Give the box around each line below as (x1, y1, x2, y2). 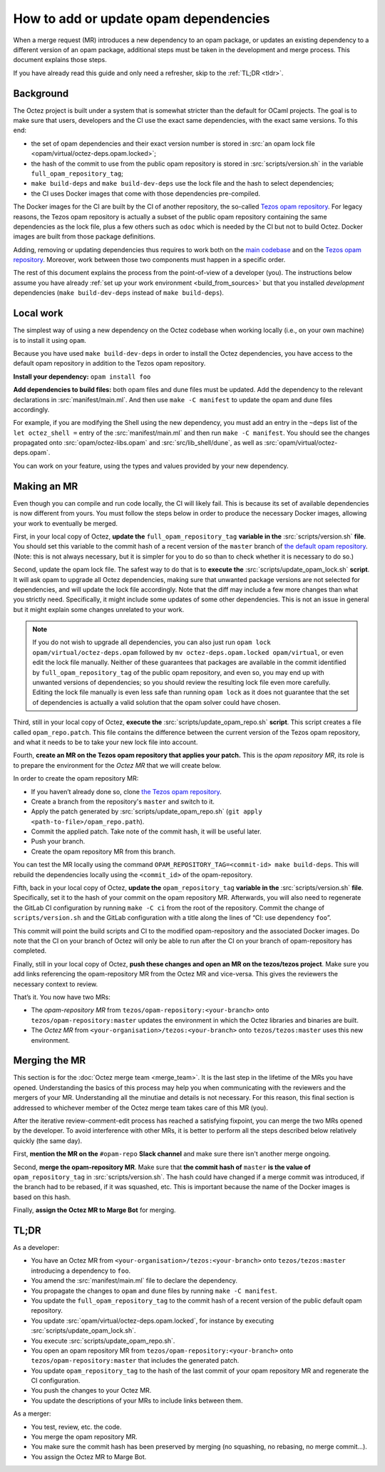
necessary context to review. (13, 979, 98, 988)
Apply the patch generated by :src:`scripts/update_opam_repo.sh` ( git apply (31, 807, 263, 816)
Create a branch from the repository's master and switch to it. (31, 797, 215, 806)
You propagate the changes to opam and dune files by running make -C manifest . (31, 1286, 277, 1295)
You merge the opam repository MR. (31, 1433, 138, 1441)
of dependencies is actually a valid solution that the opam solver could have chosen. (32, 698, 281, 706)
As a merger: (13, 1409, 51, 1418)
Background (13, 87, 69, 99)
